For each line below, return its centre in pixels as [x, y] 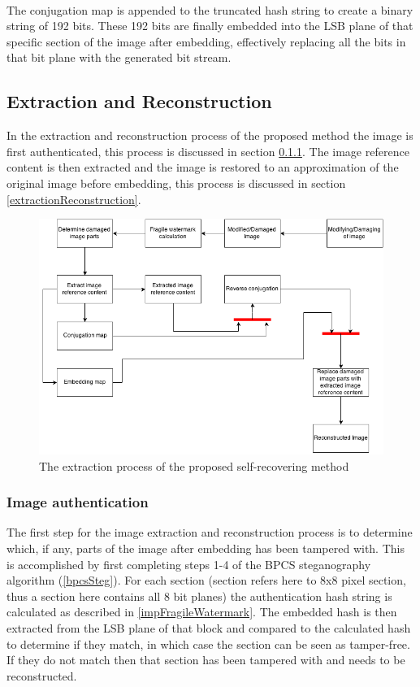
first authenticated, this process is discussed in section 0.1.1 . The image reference [208, 151]
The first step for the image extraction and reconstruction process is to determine [210, 532]
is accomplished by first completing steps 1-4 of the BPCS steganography [189, 564]
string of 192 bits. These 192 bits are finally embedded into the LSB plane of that [210, 26]
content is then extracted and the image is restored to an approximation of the [203, 167]
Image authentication [78, 502]
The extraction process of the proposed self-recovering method [194, 465]
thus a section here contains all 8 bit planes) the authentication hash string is [199, 596]
